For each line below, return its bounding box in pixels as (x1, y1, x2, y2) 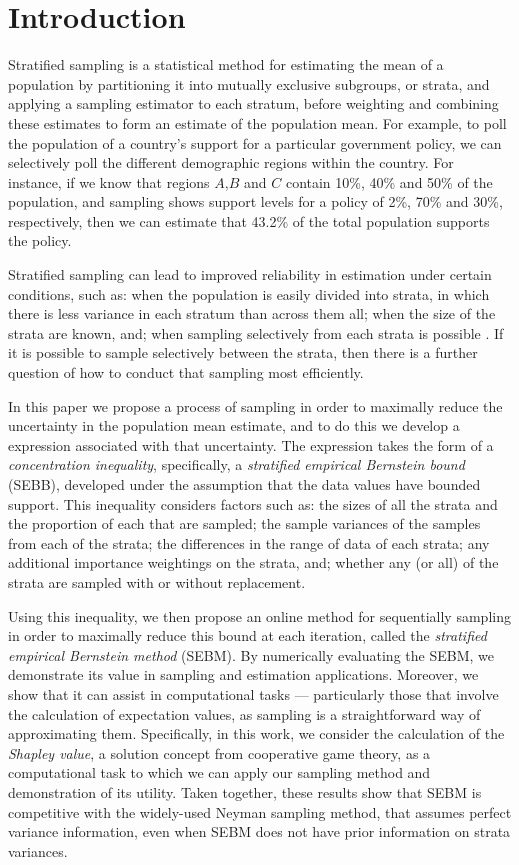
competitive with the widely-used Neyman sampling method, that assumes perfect (8, 801, 512, 822)
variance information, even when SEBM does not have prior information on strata (8, 821, 511, 842)
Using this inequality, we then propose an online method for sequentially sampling (8, 605, 511, 626)
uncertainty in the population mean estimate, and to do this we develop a (8, 415, 460, 436)
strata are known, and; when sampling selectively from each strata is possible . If (8, 322, 504, 343)
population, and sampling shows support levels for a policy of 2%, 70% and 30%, (8, 191, 503, 212)
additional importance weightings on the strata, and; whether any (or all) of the (8, 552, 499, 573)
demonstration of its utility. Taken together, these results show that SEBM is (8, 781, 482, 802)
